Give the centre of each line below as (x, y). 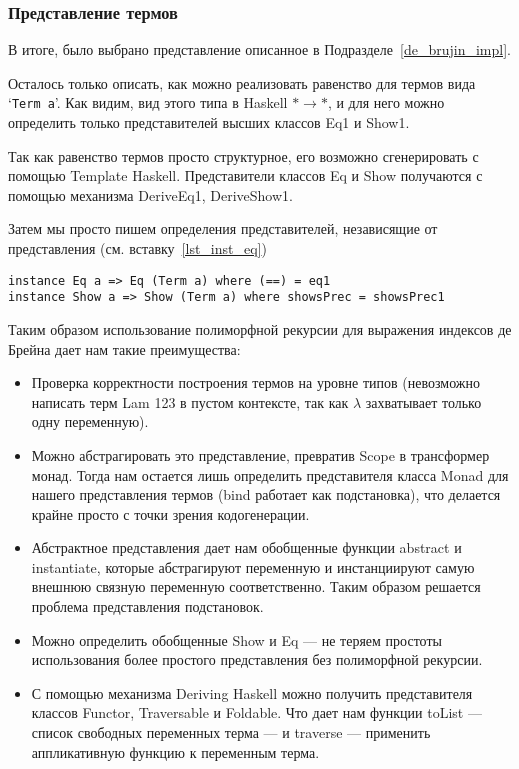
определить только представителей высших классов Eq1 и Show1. (209, 122)
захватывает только (423, 401)
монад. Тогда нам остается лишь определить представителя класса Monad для (270, 474)
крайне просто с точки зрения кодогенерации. (170, 513)
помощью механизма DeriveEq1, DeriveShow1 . (150, 194)
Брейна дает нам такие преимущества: (124, 348)
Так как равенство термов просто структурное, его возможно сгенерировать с (243, 155)
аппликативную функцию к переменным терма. (175, 751)
